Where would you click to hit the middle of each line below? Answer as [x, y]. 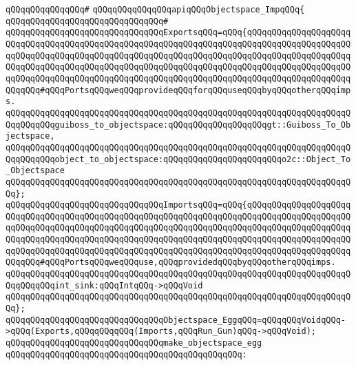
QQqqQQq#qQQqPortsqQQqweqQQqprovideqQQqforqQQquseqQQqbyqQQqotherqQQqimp [178, 90]
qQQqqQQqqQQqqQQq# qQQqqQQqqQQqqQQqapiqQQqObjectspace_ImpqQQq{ [155, 10]
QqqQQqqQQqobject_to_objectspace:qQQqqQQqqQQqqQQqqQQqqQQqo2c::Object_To [178, 159]
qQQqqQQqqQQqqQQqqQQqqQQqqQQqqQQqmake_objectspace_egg [134, 343]
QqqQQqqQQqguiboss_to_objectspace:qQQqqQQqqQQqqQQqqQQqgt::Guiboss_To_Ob [178, 125]
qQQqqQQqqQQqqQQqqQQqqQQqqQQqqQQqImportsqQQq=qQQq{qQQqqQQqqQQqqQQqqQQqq [178, 205]
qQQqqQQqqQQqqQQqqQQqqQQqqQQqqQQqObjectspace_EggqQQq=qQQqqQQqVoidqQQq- [176, 320]
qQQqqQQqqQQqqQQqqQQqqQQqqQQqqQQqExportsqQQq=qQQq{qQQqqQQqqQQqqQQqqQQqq [178, 33]
